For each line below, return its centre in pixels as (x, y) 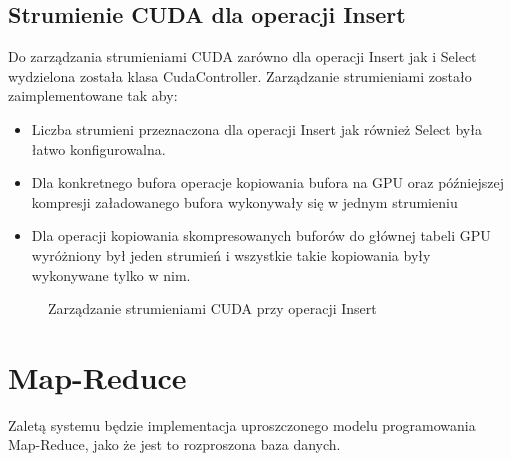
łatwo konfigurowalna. (98, 148)
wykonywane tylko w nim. (111, 274)
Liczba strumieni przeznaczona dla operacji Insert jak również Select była (256, 128)
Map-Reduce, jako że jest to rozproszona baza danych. (174, 444)
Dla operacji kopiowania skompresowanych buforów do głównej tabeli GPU (261, 235)
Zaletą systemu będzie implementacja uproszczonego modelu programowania (242, 424)
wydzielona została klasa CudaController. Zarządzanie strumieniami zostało (240, 75)
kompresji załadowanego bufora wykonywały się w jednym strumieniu (244, 201)
